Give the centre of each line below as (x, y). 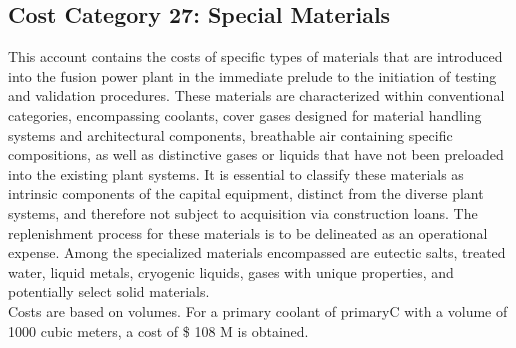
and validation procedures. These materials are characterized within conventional (256, 95)
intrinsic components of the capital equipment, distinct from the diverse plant (246, 193)
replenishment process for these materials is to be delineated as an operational (248, 232)
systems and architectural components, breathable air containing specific (230, 134)
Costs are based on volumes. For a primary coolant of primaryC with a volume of (258, 310)
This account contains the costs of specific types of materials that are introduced (255, 56)
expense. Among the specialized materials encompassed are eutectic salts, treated (257, 252)
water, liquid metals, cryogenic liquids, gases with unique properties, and (231, 271)
